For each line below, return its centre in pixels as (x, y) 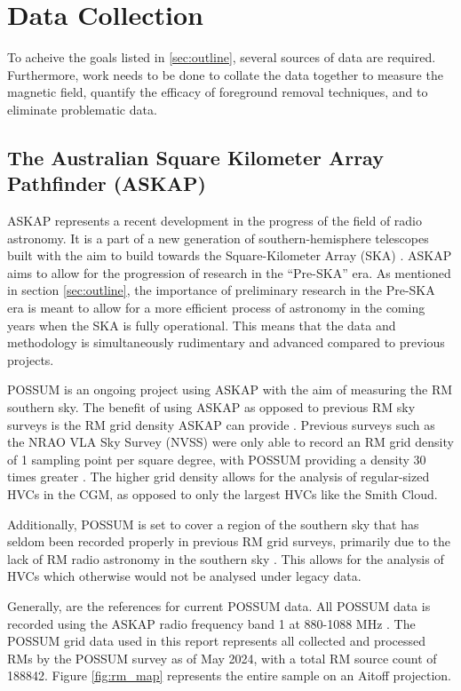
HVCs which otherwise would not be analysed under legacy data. (184, 576)
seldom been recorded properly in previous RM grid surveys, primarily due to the (229, 541)
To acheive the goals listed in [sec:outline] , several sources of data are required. (222, 57)
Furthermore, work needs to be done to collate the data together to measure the (225, 74)
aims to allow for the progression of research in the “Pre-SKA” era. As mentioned (229, 272)
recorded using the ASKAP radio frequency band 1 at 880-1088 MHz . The (211, 623)
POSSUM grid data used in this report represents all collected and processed (217, 641)
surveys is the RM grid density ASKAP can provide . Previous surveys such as (221, 424)
